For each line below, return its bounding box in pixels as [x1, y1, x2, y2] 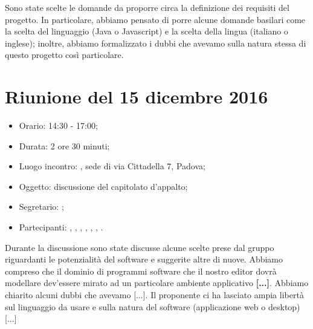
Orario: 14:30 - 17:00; [19, 119, 98, 132]
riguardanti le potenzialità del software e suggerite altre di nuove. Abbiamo [5, 253, 283, 265]
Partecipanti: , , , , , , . [19, 221, 103, 233]
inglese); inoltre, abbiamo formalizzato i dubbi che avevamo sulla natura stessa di [5, 36, 306, 49]
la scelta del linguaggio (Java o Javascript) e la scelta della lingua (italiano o [5, 25, 288, 37]
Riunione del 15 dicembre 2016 [5, 84, 268, 109]
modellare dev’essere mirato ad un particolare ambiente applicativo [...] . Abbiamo [5, 276, 309, 289]
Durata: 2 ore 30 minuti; [19, 139, 110, 152]
